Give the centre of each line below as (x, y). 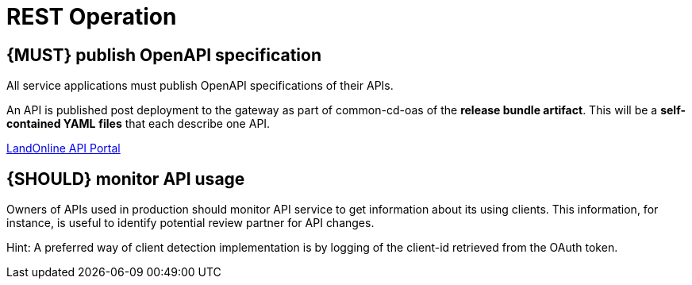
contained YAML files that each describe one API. (138, 124)
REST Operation (92, 17)
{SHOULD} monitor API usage (126, 179)
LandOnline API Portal (63, 148)
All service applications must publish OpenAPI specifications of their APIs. (200, 86)
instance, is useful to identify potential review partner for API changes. (190, 223)
